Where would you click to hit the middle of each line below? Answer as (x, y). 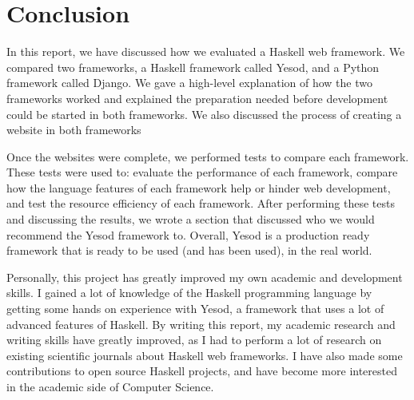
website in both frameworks (74, 130)
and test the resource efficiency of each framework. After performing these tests (201, 203)
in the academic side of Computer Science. (110, 386)
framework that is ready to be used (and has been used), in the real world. (189, 250)
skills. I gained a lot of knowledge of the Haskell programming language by (189, 293)
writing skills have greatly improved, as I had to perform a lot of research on (194, 340)
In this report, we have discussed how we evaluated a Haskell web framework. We (206, 51)
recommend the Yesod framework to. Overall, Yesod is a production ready (188, 234)
